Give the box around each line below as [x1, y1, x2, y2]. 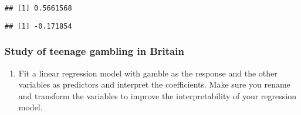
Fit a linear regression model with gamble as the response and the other [18, 67, 278, 79]
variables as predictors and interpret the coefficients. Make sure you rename [18, 78, 290, 90]
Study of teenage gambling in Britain [5, 44, 184, 58]
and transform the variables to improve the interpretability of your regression [18, 89, 296, 102]
